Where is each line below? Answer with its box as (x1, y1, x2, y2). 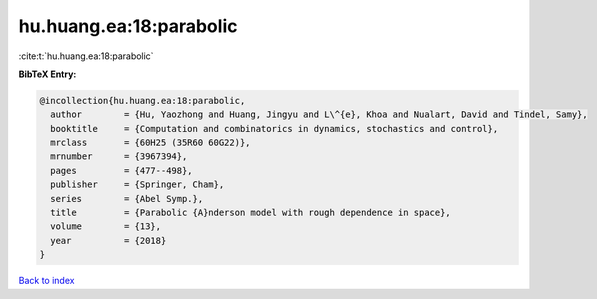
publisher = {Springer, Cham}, (50, 179, 225, 190)
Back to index (18, 275, 75, 287)
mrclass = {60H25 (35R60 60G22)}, (50, 137, 251, 149)
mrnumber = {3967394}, (50, 151, 188, 162)
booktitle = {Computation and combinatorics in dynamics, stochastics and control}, (50, 123, 499, 134)
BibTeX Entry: (18, 68, 77, 80)
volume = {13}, (50, 221, 162, 232)
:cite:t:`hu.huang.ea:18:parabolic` (18, 50, 154, 62)
